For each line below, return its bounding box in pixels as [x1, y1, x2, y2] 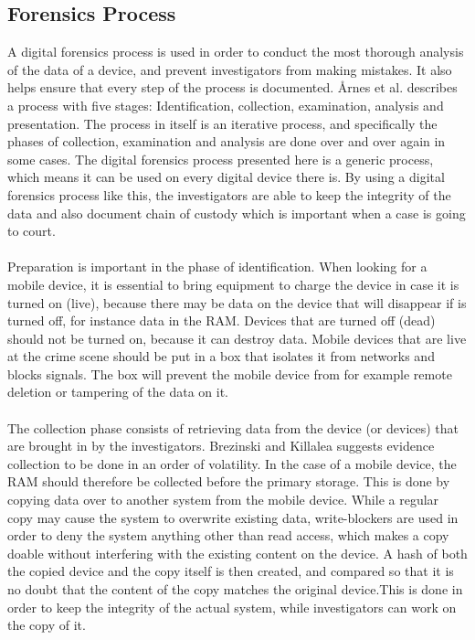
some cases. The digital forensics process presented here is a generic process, [7, 149, 434, 168]
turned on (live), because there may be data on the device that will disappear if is [7, 293, 467, 312]
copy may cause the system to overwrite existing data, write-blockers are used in [7, 507, 459, 527]
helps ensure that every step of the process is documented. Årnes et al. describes [7, 78, 458, 97]
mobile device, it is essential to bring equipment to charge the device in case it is [7, 274, 459, 293]
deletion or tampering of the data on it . [7, 382, 229, 401]
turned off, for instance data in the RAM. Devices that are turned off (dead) [7, 311, 436, 330]
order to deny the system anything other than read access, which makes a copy [7, 526, 449, 545]
